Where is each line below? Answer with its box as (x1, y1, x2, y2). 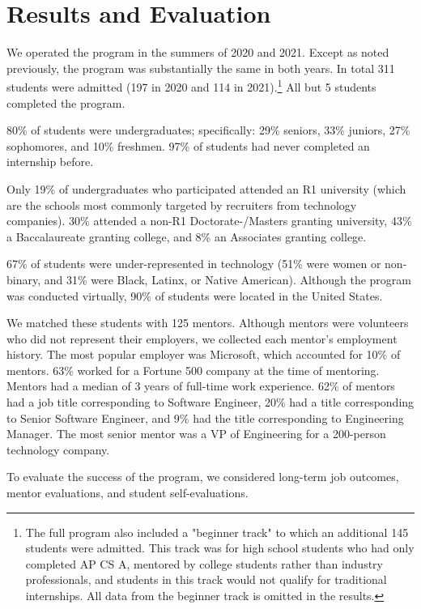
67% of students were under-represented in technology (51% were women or (6, 255, 381, 272)
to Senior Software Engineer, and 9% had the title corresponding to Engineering (6, 409, 404, 426)
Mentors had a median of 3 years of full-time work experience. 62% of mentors (6, 377, 395, 394)
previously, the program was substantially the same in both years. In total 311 (6, 59, 395, 76)
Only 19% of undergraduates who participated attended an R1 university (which (6, 180, 406, 197)
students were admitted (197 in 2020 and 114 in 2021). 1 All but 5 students (6, 76, 376, 95)
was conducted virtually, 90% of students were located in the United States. (6, 287, 383, 304)
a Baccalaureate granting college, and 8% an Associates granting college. (6, 228, 367, 245)
